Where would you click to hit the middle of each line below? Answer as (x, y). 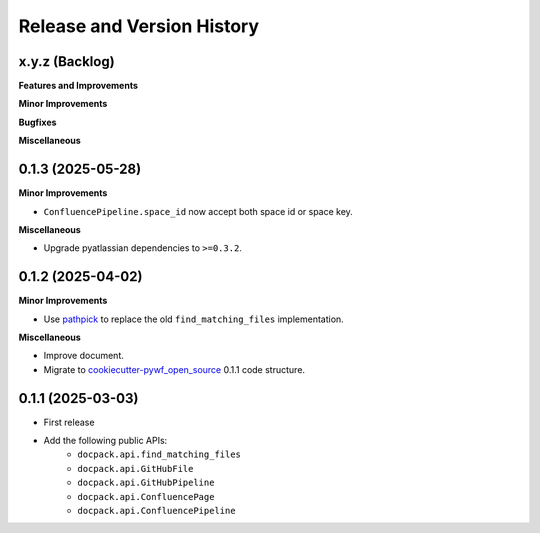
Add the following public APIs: (105, 441)
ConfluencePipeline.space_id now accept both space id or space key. (198, 211)
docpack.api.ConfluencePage (146, 496)
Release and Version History (139, 26)
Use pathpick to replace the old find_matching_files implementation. (193, 319)
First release (69, 422)
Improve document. (84, 356)
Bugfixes (37, 122)
